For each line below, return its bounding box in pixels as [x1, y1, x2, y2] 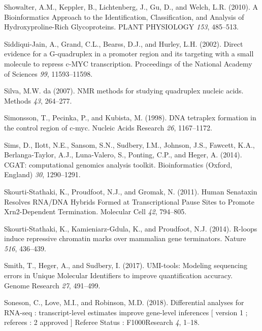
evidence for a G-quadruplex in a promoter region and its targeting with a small [4, 48, 254, 59]
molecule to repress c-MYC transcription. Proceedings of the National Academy [4, 58, 252, 69]
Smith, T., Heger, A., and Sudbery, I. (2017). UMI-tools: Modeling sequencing [4, 260, 248, 271]
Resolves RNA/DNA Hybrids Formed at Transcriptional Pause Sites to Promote [4, 196, 254, 207]
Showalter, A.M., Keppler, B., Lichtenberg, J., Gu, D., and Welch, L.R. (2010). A [4, 2, 258, 12]
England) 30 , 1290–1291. [4, 169, 81, 180]
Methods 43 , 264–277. [4, 95, 72, 106]
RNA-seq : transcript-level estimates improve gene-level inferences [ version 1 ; [4, 307, 248, 317]
